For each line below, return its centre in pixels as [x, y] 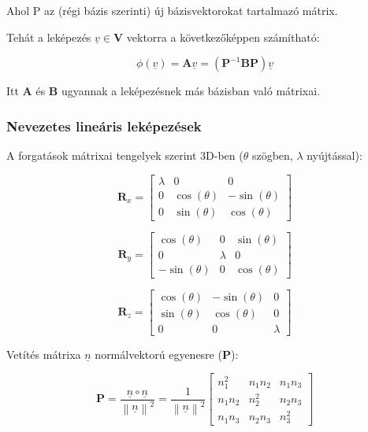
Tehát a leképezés [49, 37]
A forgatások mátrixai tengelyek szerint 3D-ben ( [125, 155]
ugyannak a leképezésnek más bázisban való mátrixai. [191, 91]
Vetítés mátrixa [44, 354]
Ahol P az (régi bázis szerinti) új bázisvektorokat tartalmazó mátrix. [172, 10]
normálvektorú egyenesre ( [158, 354]
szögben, [272, 155]
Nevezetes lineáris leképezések [104, 126]
